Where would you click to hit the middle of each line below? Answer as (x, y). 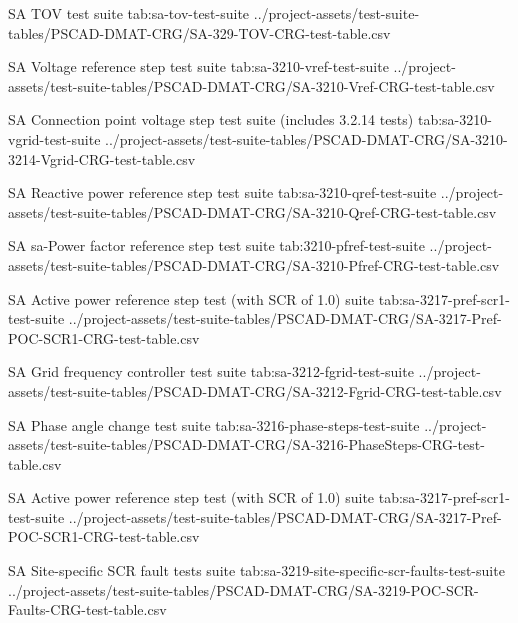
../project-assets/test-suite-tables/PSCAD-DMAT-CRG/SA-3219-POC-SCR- (243, 589)
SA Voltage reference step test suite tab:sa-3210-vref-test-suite (198, 66)
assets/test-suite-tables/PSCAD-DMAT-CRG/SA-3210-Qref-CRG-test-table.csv (252, 211)
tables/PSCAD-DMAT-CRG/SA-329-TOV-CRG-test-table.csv (199, 32)
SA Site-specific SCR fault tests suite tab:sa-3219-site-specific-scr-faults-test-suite (256, 570)
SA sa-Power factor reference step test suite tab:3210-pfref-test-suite (216, 245)
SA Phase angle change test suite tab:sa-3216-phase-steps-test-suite (214, 424)
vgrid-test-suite (54, 138)
